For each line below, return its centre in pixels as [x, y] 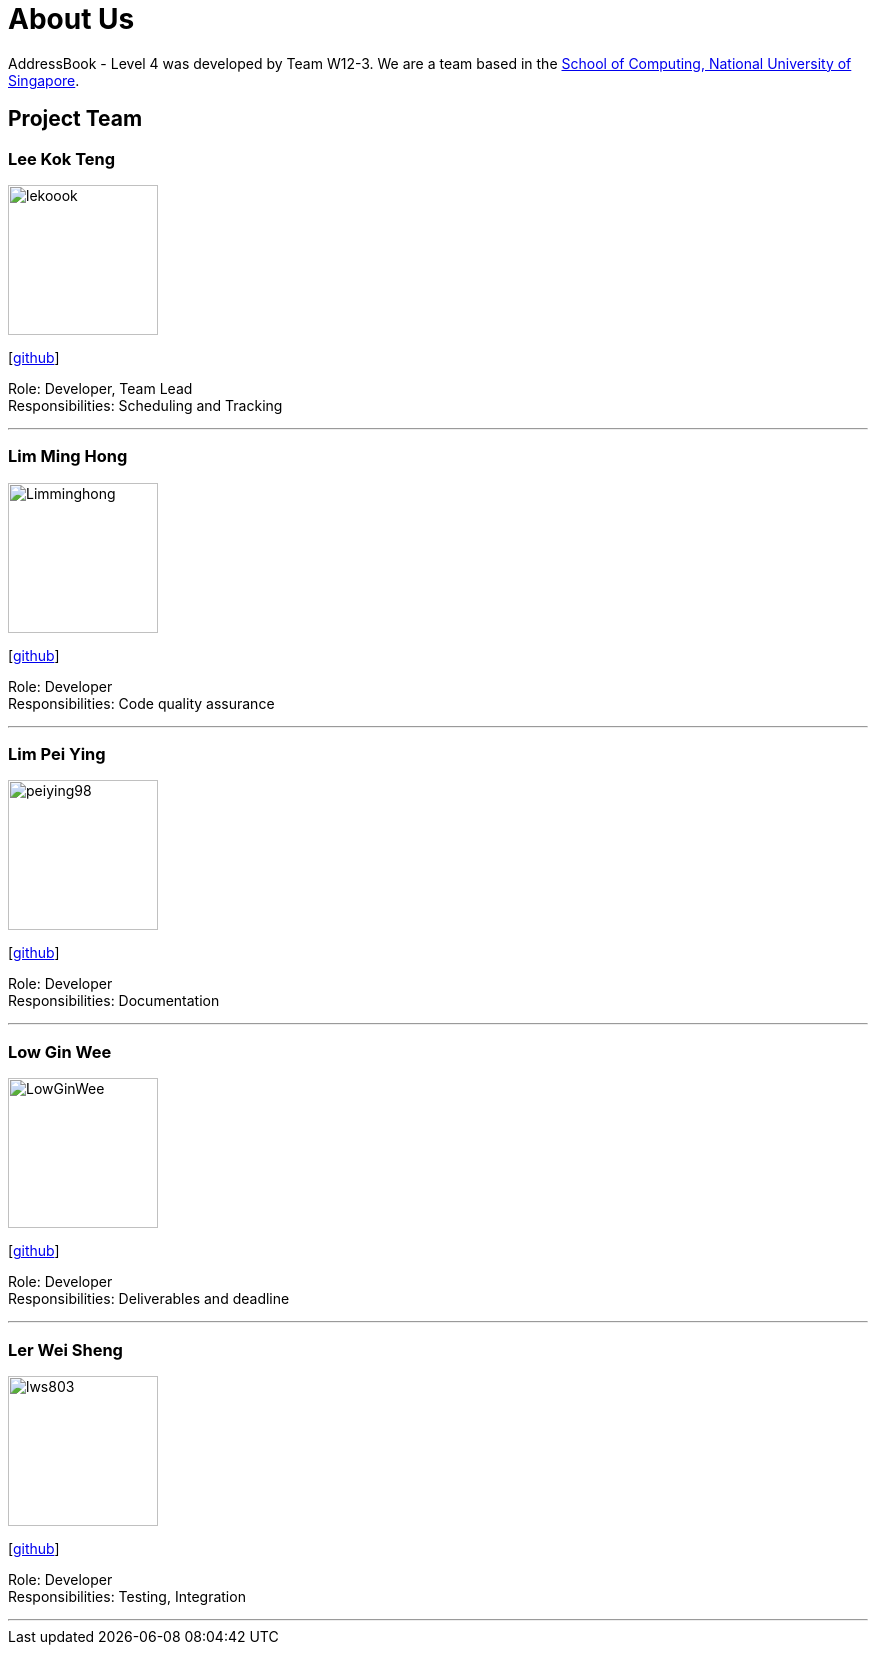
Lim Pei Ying [57, 754]
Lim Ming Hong [68, 456]
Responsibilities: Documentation [114, 1001]
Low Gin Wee [60, 1051]
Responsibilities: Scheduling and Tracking [145, 405]
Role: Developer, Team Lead [100, 388]
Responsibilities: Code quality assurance [141, 703]
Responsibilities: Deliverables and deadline [149, 1299]
